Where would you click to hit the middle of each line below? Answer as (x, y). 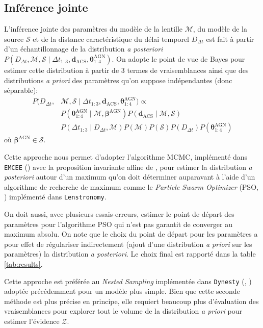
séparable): (21, 90)
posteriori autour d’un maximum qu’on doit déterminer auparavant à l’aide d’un (130, 177)
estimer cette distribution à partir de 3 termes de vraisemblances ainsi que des (126, 70)
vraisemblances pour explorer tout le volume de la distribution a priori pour (123, 311)
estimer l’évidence (32, 321)
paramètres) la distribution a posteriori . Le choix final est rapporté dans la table (130, 254)
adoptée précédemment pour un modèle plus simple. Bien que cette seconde (122, 291)
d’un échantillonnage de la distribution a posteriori (84, 49)
